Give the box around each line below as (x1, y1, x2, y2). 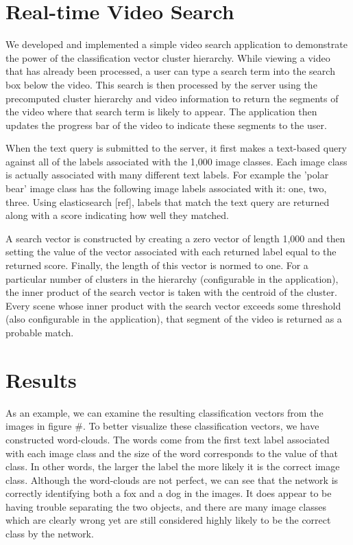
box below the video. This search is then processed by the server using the (5, 77, 317, 91)
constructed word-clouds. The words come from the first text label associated (5, 432, 330, 446)
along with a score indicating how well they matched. (5, 208, 229, 222)
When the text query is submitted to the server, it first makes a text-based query (5, 141, 348, 155)
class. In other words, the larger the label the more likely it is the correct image (5, 459, 340, 474)
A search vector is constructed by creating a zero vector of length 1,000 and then (5, 231, 345, 245)
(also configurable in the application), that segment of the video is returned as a (5, 312, 342, 326)
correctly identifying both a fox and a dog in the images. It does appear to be (5, 486, 332, 500)
